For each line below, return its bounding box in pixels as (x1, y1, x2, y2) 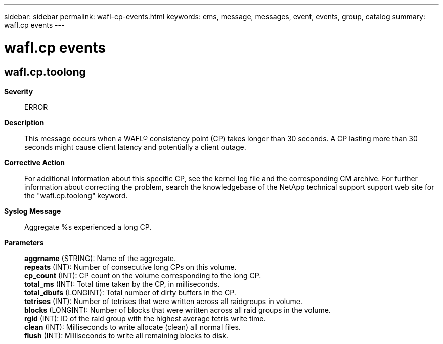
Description (4, 118, 45, 127)
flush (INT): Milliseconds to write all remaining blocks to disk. (24, 331, 228, 340)
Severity (4, 87, 33, 96)
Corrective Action (4, 158, 65, 167)
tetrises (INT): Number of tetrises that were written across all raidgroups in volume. (24, 296, 302, 306)
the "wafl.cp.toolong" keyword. (24, 191, 128, 200)
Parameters (4, 238, 44, 247)
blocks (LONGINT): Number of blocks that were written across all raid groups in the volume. (24, 305, 331, 314)
